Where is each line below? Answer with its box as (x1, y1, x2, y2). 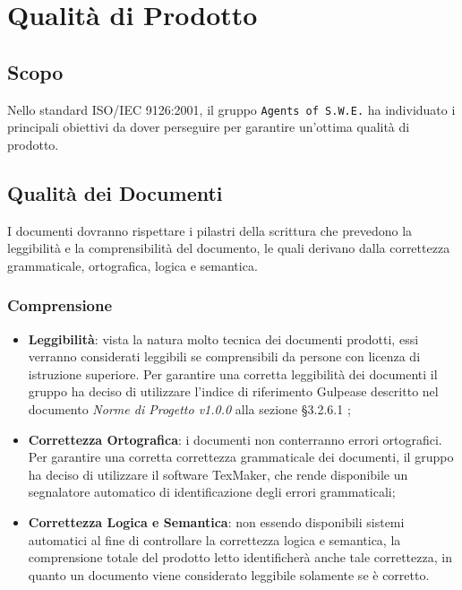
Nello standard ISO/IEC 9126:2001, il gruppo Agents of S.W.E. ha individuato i (7, 100, 456, 118)
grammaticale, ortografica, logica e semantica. (7, 256, 258, 274)
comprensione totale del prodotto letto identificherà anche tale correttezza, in (28, 548, 452, 567)
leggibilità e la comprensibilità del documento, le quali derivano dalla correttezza (7, 239, 450, 257)
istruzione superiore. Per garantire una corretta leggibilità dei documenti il (28, 364, 438, 383)
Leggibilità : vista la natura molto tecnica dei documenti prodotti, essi (28, 329, 419, 348)
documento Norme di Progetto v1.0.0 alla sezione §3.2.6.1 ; (28, 400, 351, 418)
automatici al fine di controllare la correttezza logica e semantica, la (28, 530, 401, 549)
